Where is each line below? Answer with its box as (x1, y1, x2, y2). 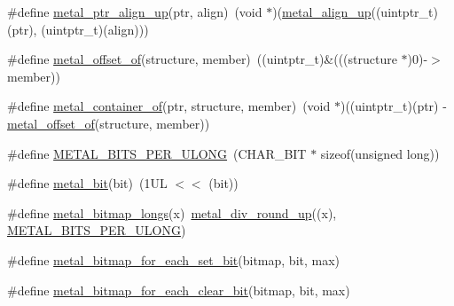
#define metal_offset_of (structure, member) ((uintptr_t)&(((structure (7, 50, 397, 68)
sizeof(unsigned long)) (320, 144, 440, 162)
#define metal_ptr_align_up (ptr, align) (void (7, 3, 262, 20)
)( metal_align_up (272, 3, 372, 20)
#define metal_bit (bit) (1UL (7, 174, 168, 192)
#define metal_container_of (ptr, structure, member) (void (7, 97, 331, 115)
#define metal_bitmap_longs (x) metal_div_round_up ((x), (7, 203, 337, 222)
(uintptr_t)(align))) (41, 20, 149, 38)
